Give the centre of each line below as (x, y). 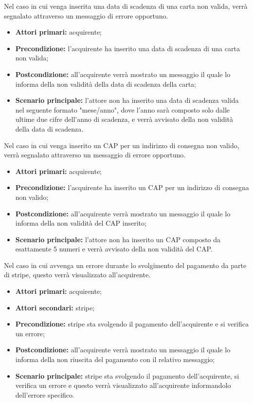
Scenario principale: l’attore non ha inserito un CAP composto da (118, 239)
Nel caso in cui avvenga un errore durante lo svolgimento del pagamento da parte (125, 265)
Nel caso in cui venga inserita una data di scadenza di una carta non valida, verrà (126, 6)
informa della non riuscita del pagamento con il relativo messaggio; (115, 359)
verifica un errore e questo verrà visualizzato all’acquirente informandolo (123, 385)
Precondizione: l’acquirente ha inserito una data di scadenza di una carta (127, 48)
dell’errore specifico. (45, 394)
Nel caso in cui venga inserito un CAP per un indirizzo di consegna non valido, (122, 145)
